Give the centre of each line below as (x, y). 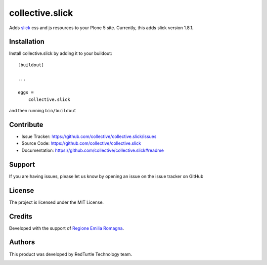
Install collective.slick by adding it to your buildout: (61, 53)
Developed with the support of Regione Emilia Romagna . (67, 228)
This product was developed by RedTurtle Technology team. (70, 254)
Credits (21, 216)
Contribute (26, 125)
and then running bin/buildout (43, 111)
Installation (27, 42)
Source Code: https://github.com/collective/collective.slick (81, 143)
